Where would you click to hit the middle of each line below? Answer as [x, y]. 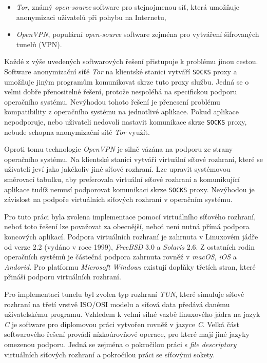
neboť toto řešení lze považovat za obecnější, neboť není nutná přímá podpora [127, 226]
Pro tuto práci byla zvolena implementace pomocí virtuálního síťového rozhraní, [130, 216]
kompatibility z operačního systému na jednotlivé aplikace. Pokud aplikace [121, 112]
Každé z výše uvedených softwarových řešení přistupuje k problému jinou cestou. [131, 61]
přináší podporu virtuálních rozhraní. [63, 277]
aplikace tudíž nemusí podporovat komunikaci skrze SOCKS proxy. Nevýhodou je [129, 189]
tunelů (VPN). [39, 44]
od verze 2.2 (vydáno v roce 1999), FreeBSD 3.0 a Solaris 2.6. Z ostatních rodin [130, 246]
